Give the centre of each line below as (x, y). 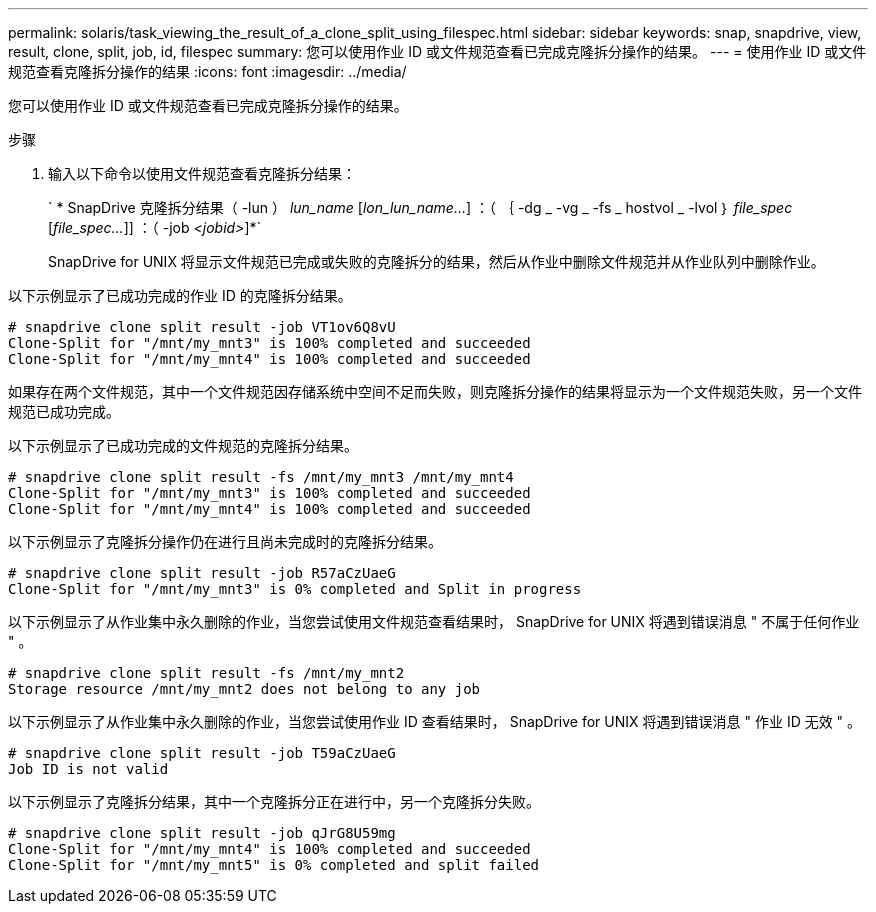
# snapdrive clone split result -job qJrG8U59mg (202, 833)
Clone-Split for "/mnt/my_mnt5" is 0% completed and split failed (274, 865)
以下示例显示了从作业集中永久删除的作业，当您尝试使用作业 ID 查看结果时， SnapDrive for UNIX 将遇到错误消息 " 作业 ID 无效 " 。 (435, 721)
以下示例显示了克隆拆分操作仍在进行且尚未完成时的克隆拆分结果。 (225, 541)
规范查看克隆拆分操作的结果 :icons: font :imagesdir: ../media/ (207, 71)
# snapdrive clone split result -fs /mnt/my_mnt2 (206, 673)
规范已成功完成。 (64, 411)
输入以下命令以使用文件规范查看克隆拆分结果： (202, 173)
